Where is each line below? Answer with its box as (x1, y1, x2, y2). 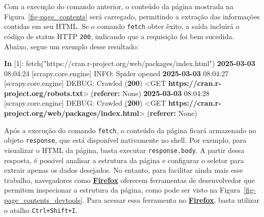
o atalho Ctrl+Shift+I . (4, 204, 78, 215)
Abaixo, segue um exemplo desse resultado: (4, 41, 139, 51)
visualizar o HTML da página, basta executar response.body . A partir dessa (4, 144, 245, 155)
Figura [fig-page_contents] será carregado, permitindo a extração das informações (4, 11, 260, 21)
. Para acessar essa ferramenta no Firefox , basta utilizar (82, 195, 260, 205)
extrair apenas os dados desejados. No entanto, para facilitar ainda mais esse (4, 165, 243, 175)
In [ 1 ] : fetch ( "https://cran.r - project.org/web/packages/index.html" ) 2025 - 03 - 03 (4, 58, 255, 69)
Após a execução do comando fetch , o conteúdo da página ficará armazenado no (4, 125, 256, 135)
